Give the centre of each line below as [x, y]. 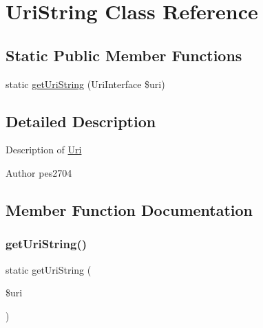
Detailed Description [81, 121]
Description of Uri [44, 150]
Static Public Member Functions [124, 55]
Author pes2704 [39, 172]
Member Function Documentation [129, 209]
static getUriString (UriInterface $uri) [85, 84]
